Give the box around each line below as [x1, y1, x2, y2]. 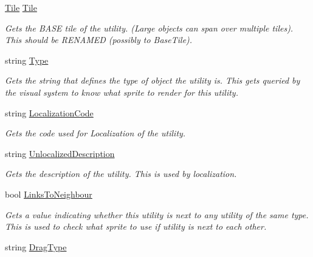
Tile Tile [5, 1, 37, 13]
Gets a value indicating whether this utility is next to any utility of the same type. [5, 208, 309, 221]
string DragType [5, 240, 67, 253]
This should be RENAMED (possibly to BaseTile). [5, 33, 193, 46]
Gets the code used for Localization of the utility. [5, 127, 186, 139]
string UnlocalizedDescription [5, 147, 115, 159]
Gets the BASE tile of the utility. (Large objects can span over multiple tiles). [5, 21, 294, 34]
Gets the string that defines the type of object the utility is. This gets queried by [5, 74, 300, 87]
